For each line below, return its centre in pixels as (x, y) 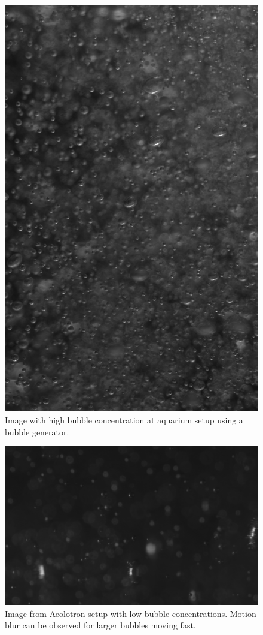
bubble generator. (37, 431)
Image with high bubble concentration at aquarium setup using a (124, 419)
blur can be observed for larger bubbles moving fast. (100, 625)
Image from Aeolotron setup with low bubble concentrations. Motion (131, 613)
